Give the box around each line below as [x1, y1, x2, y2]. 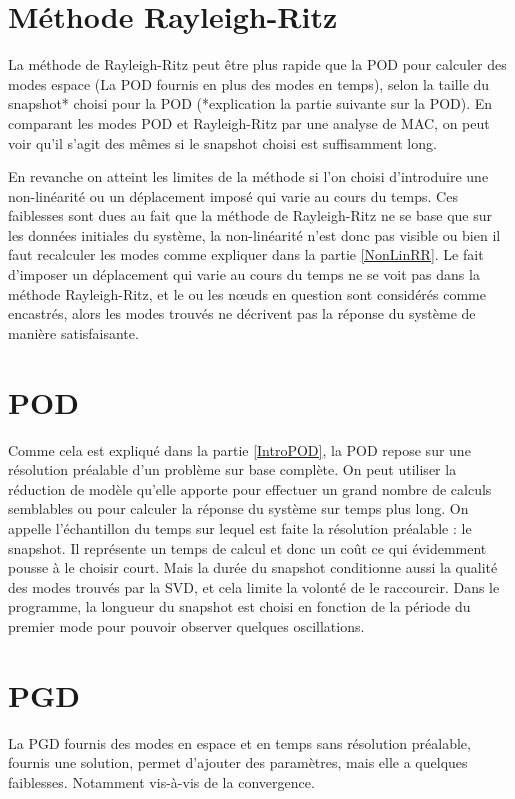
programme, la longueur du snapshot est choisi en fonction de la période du [8, 596, 471, 617]
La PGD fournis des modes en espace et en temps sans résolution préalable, [8, 732, 471, 753]
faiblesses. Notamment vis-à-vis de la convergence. [8, 771, 315, 792]
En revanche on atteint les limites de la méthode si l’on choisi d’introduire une [8, 166, 489, 187]
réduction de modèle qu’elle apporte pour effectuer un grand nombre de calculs [8, 478, 492, 499]
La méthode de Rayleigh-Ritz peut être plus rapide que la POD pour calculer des [8, 54, 507, 75]
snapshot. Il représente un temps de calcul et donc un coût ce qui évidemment [8, 537, 487, 558]
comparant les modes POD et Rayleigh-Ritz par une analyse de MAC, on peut [8, 112, 490, 133]
